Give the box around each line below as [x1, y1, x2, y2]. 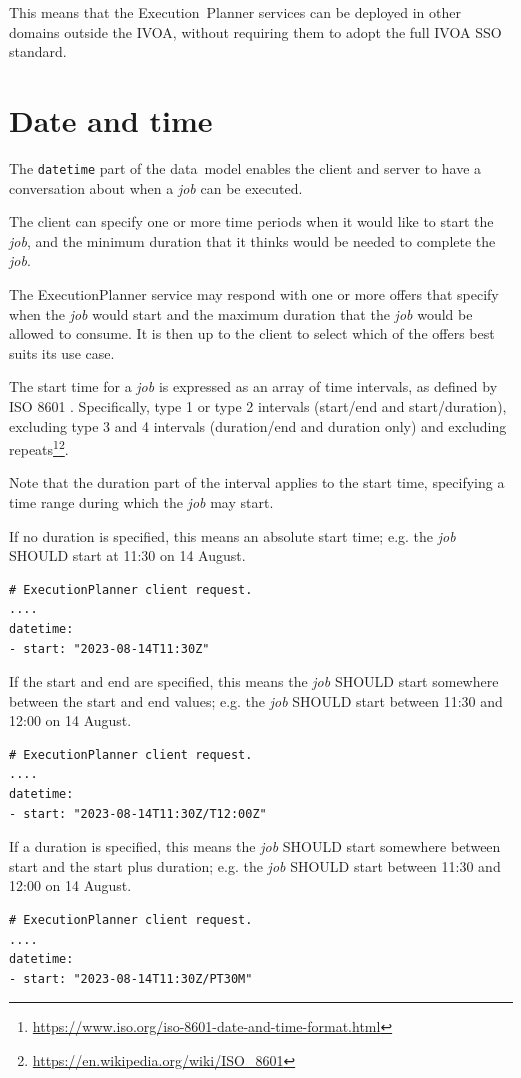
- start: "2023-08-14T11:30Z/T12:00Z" [9, 806, 267, 821]
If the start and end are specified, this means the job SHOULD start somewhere [9, 671, 499, 692]
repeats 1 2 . [9, 436, 69, 459]
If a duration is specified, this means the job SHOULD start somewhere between [9, 836, 501, 857]
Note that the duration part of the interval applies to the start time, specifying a [9, 472, 505, 493]
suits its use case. [9, 342, 115, 363]
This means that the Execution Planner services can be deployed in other [9, 2, 461, 22]
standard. [9, 41, 67, 62]
